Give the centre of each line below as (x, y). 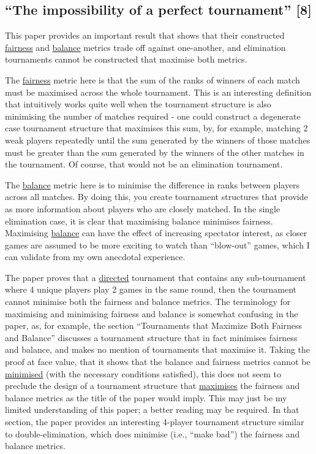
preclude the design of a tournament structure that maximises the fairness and (152, 386)
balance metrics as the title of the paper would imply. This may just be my (146, 397)
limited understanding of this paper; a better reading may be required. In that (152, 410)
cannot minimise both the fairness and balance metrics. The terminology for (148, 302)
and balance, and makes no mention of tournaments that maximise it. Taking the (158, 349)
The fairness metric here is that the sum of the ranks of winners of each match (152, 79)
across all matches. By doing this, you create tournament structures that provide (156, 197)
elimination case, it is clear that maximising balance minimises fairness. (139, 221)
